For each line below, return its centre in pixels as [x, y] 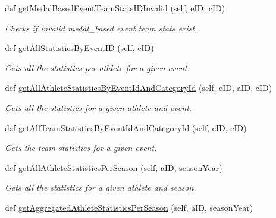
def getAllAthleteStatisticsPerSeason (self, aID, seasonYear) [114, 167]
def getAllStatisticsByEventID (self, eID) [79, 48]
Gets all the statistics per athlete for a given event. [97, 67]
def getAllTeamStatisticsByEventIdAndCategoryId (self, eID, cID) [126, 127]
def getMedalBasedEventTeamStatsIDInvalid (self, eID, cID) [115, 8]
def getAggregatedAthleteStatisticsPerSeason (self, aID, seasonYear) [129, 207]
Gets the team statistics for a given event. [81, 148]
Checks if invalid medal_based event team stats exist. [101, 28]
